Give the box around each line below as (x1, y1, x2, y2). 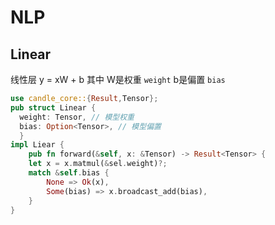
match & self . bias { (28, 168, 110, 178)
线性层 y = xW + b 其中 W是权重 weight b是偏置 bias (10, 74, 226, 85)
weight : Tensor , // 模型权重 (19, 112, 135, 122)
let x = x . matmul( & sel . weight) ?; (28, 159, 168, 169)
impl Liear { (10, 140, 65, 150)
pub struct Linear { (10, 102, 97, 113)
